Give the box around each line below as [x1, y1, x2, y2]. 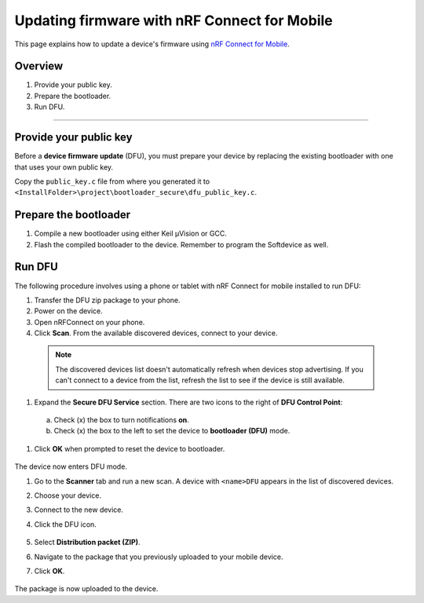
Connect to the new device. [34, 505, 124, 514]
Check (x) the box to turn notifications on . [53, 415, 190, 425]
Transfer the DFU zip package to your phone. [34, 295, 181, 305]
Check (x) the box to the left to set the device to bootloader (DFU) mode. [53, 426, 291, 436]
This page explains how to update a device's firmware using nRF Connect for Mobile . [14, 39, 290, 49]
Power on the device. [34, 306, 104, 316]
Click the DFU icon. [34, 519, 97, 529]
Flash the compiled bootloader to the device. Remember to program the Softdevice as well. [34, 239, 329, 249]
